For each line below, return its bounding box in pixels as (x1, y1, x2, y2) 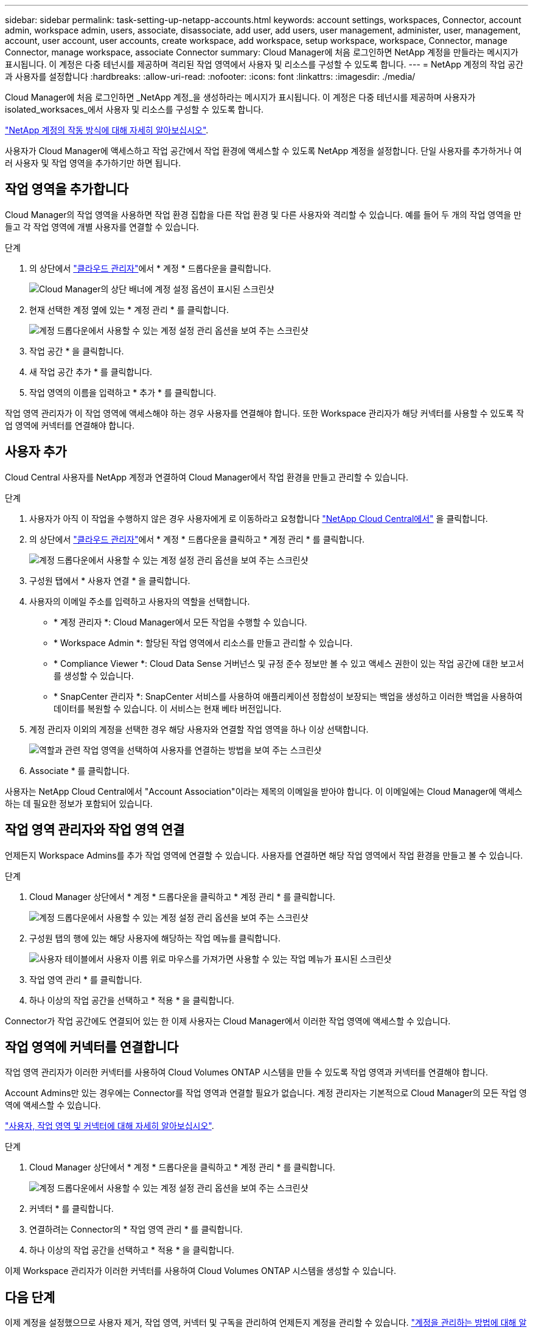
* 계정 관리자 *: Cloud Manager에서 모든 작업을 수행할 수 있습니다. (54, 616, 307, 627)
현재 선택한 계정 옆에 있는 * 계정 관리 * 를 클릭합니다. (29, 304, 229, 315)
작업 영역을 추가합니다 (5, 181, 129, 197)
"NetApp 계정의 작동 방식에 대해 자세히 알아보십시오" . (5, 125, 209, 135)
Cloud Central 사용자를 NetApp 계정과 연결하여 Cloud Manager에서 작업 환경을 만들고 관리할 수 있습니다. (5, 471, 408, 482)
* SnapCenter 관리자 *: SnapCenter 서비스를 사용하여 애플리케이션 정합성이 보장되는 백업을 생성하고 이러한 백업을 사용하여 (54, 691, 523, 702)
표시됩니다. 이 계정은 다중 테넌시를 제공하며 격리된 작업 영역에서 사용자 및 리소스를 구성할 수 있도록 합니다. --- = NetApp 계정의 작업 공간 (5, 59, 524, 69)
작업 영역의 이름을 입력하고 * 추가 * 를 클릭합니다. (29, 387, 217, 398)
